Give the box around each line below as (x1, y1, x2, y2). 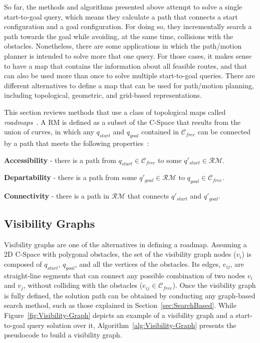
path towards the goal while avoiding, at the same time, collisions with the (4, 31, 233, 41)
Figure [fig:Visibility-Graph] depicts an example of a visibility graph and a (4, 309, 233, 320)
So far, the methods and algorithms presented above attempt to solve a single (4, 2, 242, 12)
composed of (4, 258, 42, 269)
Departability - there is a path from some (4, 172, 137, 183)
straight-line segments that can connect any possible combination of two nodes (4, 270, 245, 280)
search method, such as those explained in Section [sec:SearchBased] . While (4, 300, 236, 310)
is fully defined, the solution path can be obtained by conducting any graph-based (4, 290, 255, 300)
